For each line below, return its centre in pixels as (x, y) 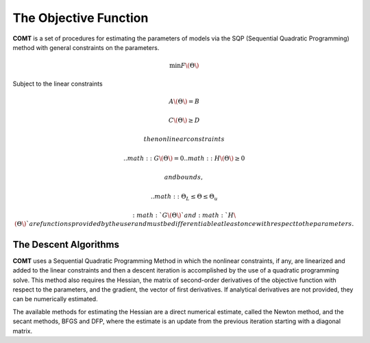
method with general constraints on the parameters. (86, 47)
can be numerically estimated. (56, 299)
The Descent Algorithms (66, 244)
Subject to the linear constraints (58, 84)
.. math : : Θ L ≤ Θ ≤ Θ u (184, 197)
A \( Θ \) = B (184, 101)
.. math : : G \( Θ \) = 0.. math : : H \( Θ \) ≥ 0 (184, 158)
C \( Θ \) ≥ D (184, 120)
